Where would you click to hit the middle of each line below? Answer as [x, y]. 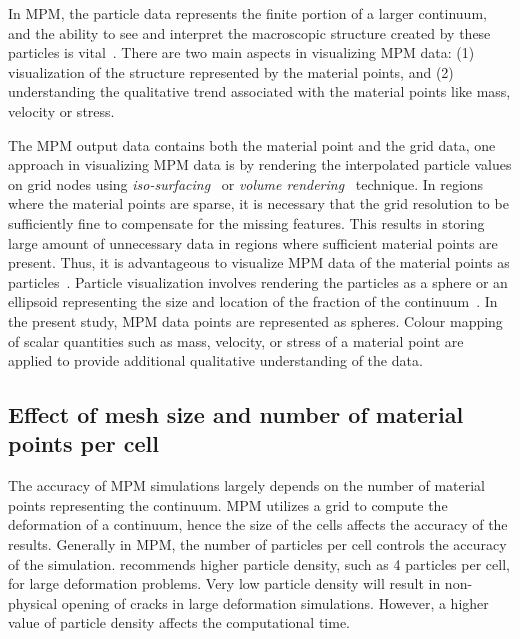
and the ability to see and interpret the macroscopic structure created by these [249, 32]
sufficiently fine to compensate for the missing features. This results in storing [246, 222]
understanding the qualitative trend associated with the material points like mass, [259, 91]
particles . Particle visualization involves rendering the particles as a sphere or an [258, 281]
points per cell [83, 443]
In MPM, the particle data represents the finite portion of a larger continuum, [247, 13]
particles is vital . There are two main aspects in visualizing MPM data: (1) [241, 52]
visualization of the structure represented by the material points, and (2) [231, 71]
